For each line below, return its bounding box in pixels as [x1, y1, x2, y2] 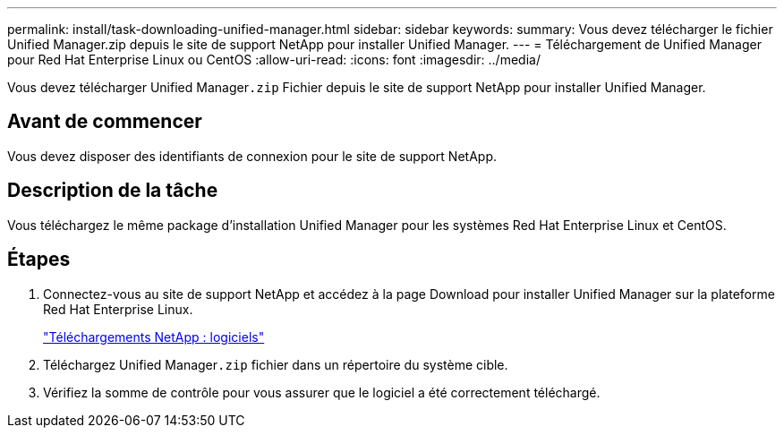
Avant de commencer [7, 110, 202, 133]
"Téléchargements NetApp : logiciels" [43, 328, 265, 345]
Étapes [7, 248, 71, 271]
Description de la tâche [7, 179, 218, 202]
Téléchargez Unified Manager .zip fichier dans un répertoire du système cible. [43, 356, 508, 372]
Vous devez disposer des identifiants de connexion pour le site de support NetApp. [7, 148, 497, 164]
